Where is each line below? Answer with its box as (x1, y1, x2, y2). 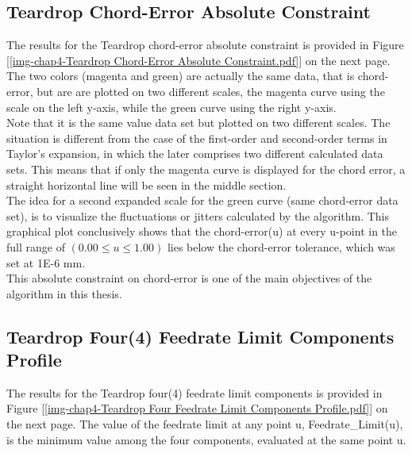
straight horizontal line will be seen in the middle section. (6, 176, 287, 193)
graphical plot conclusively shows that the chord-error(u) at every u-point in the (6, 223, 398, 240)
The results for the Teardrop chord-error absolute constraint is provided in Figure (6, 36, 404, 53)
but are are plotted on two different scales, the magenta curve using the (37, 83, 385, 99)
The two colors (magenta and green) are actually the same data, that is (6, 67, 355, 84)
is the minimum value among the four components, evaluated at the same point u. (6, 431, 406, 447)
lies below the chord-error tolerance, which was (167, 238, 395, 255)
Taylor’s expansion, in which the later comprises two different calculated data (6, 145, 383, 162)
